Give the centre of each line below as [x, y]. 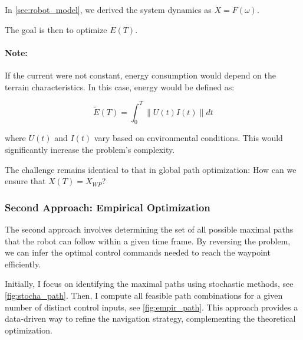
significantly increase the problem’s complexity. [90, 150]
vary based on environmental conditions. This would [188, 138]
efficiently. [23, 264]
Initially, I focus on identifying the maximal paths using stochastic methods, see [149, 284]
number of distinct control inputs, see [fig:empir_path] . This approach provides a [151, 307]
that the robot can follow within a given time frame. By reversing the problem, [148, 241]
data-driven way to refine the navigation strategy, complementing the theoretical [150, 318]
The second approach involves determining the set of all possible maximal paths [149, 229]
